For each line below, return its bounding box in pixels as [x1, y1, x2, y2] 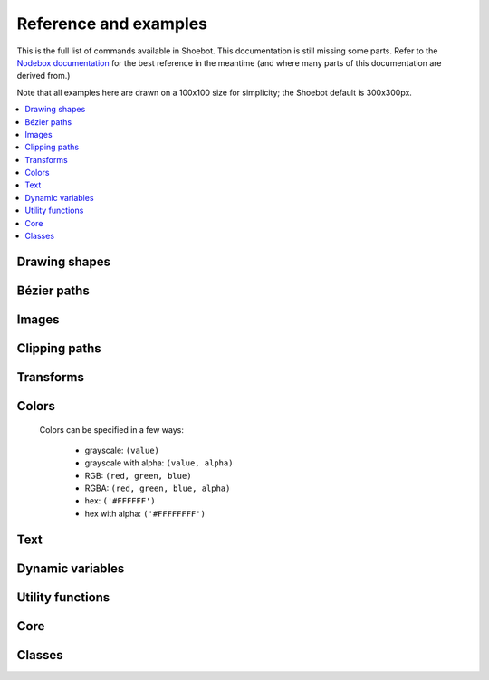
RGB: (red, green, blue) [84, 470, 192, 481]
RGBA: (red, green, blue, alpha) [84, 483, 231, 493]
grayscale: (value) [84, 445, 160, 455]
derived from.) [16, 71, 71, 81]
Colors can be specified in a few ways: [39, 424, 185, 435]
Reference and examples [16, 14, 208, 34]
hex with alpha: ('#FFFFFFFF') [84, 508, 206, 519]
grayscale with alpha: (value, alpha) [84, 457, 234, 468]
